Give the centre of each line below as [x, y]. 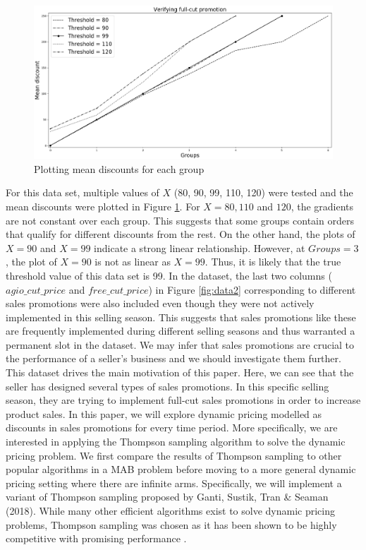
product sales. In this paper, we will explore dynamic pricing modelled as [164, 413]
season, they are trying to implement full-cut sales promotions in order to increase [183, 400]
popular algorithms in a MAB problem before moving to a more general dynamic [181, 469]
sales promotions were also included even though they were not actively [160, 303]
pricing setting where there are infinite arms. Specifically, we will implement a [174, 483]
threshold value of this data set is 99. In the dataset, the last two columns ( [169, 275]
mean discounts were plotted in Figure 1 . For [103, 206]
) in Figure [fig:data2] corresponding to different [252, 289]
